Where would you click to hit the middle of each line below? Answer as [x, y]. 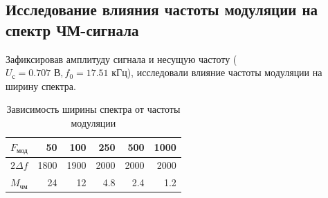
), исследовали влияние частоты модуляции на [225, 72]
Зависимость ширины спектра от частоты [93, 109]
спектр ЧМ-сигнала [72, 29]
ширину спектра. [41, 85]
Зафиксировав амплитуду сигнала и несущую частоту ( [121, 58]
